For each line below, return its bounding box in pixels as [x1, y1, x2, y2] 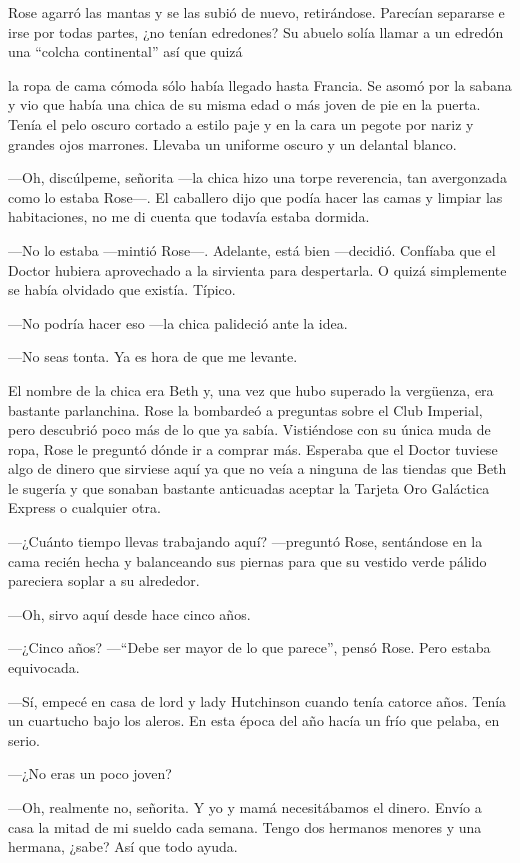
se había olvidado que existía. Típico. [8, 279, 236, 300]
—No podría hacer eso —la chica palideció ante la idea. [8, 312, 348, 333]
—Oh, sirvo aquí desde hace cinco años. [8, 603, 251, 624]
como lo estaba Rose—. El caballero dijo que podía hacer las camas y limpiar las [8, 186, 503, 207]
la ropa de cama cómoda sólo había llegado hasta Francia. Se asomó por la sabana [8, 74, 512, 95]
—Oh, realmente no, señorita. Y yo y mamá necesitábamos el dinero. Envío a [8, 797, 482, 817]
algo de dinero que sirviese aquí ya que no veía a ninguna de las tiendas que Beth [8, 458, 507, 479]
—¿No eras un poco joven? [8, 763, 172, 784]
